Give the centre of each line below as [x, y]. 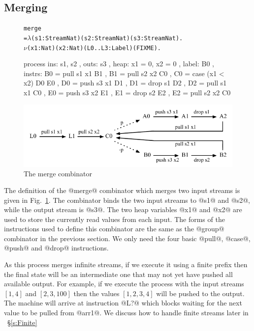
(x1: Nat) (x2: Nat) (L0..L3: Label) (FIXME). [94, 48]
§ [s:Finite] [22, 322]
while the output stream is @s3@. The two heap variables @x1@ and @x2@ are [123, 209]
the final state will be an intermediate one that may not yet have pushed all [118, 274]
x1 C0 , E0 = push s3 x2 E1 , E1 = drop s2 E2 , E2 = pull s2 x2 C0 [127, 92]
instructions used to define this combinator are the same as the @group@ [114, 229]
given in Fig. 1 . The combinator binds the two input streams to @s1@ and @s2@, [127, 200]
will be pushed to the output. [200, 293]
